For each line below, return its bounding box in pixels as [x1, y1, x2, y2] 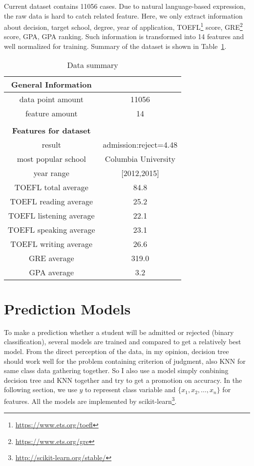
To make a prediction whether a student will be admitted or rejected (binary [4, 327, 234, 337]
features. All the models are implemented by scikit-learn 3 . [4, 394, 177, 406]
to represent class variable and [85, 384, 176, 395]
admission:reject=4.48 [103, 138, 178, 150]
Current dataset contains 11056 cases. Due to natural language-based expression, [4, 1, 246, 11]
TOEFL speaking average [8, 223, 95, 235]
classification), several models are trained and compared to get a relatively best [4, 336, 241, 347]
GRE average [28, 252, 74, 264]
